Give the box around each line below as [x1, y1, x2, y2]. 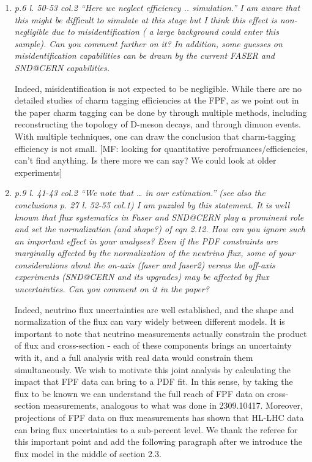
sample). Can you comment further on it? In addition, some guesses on [14, 37, 283, 50]
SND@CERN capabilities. [14, 61, 110, 74]
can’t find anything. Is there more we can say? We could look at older [14, 154, 277, 167]
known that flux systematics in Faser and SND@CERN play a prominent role [14, 210, 304, 223]
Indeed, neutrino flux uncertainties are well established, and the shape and [14, 303, 294, 316]
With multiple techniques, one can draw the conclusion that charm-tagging [14, 129, 295, 142]
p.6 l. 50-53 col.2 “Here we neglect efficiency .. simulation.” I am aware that [14, 1, 300, 13]
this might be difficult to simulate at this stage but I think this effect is [14, 13, 277, 26]
